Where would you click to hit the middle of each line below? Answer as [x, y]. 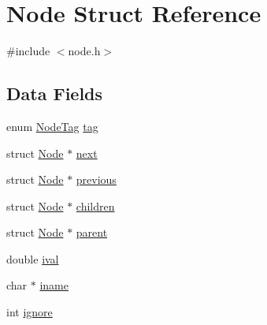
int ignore [30, 312]
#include [28, 51]
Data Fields [55, 93]
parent [92, 232]
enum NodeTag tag [52, 126]
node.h [84, 51]
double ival [33, 258]
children [95, 205]
